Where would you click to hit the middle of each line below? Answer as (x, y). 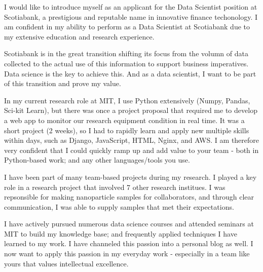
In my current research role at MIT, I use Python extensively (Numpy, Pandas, (127, 100)
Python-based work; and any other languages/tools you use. (97, 160)
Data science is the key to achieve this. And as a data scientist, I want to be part (130, 73)
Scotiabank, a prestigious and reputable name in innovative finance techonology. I (131, 16)
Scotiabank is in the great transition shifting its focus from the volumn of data (126, 53)
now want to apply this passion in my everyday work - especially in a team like (127, 254)
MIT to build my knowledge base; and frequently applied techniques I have (121, 233)
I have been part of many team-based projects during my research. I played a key (130, 177)
